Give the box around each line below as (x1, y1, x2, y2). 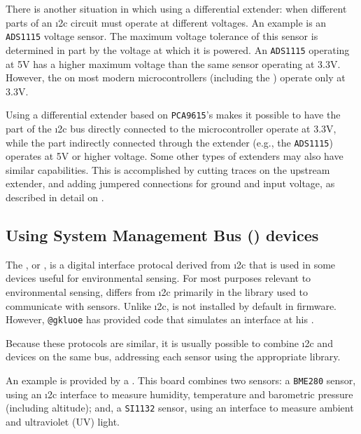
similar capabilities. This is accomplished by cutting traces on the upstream (6, 162, 330, 177)
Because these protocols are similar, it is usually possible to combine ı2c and (6, 335, 333, 350)
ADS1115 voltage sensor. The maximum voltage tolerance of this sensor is (6, 29, 318, 43)
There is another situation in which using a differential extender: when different (6, 1, 347, 15)
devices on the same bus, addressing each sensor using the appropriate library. (6, 349, 341, 364)
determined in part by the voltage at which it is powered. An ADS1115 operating (6, 42, 350, 57)
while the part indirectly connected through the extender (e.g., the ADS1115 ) (6, 135, 333, 149)
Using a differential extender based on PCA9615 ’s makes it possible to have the (6, 107, 341, 122)
